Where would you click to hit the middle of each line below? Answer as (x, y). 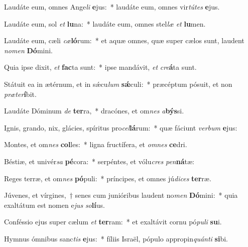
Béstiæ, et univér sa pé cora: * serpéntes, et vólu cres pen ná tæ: (99, 161)
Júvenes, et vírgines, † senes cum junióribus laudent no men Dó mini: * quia (121, 195)
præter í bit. (20, 94)
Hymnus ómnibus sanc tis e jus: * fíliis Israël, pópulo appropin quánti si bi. (116, 238)
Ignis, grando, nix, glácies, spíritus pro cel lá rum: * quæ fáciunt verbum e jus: (121, 127)
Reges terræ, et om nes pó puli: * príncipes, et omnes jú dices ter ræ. (108, 178)
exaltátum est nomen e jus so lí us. (54, 205)
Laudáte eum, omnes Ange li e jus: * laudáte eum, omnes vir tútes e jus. (112, 7)
